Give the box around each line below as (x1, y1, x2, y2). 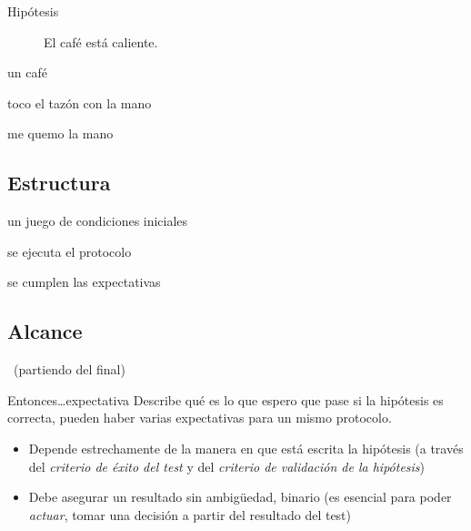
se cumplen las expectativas (7, 272, 161, 291)
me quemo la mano (7, 124, 114, 143)
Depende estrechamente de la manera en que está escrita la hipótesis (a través (28, 438, 464, 457)
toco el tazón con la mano (7, 93, 152, 112)
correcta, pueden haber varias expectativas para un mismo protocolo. (7, 408, 392, 427)
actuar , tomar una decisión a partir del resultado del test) (28, 505, 352, 524)
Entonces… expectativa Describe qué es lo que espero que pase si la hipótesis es (7, 390, 444, 409)
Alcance (7, 317, 83, 345)
